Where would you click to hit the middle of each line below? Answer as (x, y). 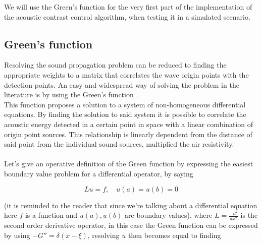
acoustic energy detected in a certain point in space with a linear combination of (128, 124)
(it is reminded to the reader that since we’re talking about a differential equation (131, 205)
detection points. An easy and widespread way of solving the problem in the (122, 84)
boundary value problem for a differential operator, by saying (99, 173)
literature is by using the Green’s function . (71, 95)
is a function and (51, 215)
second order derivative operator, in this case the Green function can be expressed (131, 225)
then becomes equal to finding (174, 235)
